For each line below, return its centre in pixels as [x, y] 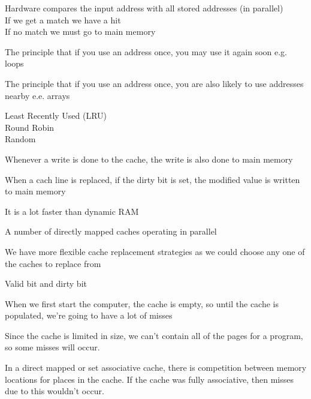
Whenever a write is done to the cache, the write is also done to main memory [149, 159]
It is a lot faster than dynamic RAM [72, 211]
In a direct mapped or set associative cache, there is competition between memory [156, 367]
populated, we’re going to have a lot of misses [89, 315]
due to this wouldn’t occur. [55, 391]
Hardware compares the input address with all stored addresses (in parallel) [144, 8]
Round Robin [30, 127]
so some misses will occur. [52, 347]
